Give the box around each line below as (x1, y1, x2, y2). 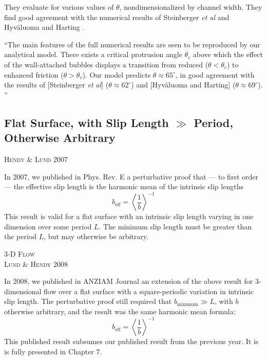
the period (4, 231, 37, 242)
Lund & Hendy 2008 (4, 258, 68, 269)
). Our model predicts (82, 69, 151, 80)
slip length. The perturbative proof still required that (4, 296, 172, 307)
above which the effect (193, 49, 263, 60)
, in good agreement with (175, 69, 255, 80)
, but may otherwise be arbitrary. (44, 231, 148, 242)
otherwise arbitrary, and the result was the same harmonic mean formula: (4, 305, 236, 316)
